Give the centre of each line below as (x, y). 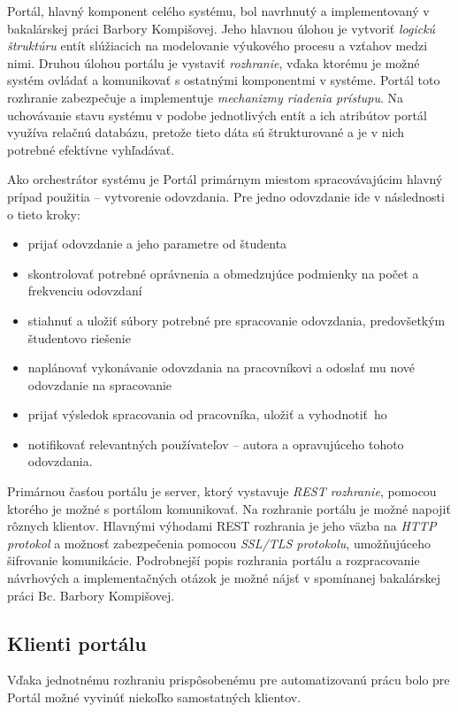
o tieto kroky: (44, 214)
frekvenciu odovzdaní (85, 291)
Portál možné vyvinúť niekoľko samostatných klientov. (154, 697)
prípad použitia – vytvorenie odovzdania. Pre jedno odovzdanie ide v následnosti (226, 196)
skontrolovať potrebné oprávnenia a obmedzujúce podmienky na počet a (223, 273)
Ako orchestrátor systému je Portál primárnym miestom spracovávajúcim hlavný (225, 179)
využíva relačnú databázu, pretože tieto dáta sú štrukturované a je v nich (206, 132)
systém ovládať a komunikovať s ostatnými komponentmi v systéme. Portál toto (224, 80)
